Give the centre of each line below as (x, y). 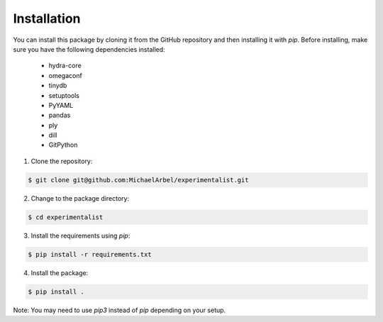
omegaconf (66, 75)
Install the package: (60, 272)
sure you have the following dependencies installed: (89, 49)
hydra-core (65, 66)
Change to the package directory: (80, 198)
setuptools (64, 95)
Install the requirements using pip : (81, 235)
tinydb (58, 86)
